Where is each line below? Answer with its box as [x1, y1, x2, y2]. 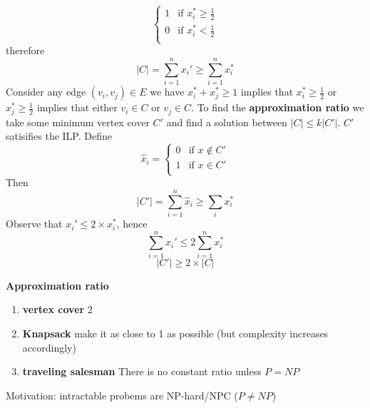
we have [150, 84, 185, 99]
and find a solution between [166, 114, 287, 129]
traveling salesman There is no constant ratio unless [22, 364, 262, 379]
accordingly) [22, 340, 76, 355]
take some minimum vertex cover [6, 114, 150, 129]
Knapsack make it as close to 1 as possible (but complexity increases [22, 325, 329, 340]
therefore [6, 43, 45, 58]
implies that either [36, 100, 118, 115]
